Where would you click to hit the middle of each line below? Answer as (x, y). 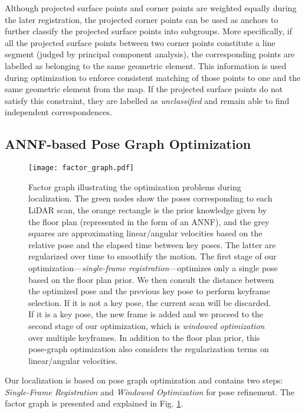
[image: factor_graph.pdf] (81, 168)
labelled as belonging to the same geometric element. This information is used (146, 65)
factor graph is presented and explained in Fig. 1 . (94, 403)
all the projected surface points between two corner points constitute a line (140, 42)
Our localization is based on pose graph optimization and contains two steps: (144, 380)
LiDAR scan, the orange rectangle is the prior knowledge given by (148, 209)
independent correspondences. (58, 112)
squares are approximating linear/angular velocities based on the (145, 233)
